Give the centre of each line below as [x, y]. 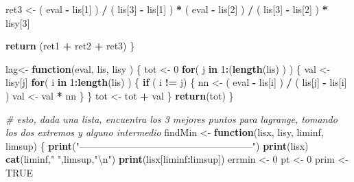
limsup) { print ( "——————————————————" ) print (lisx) [157, 145]
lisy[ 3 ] [18, 22]
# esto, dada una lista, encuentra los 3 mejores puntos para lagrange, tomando [172, 118]
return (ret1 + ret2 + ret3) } [70, 46]
